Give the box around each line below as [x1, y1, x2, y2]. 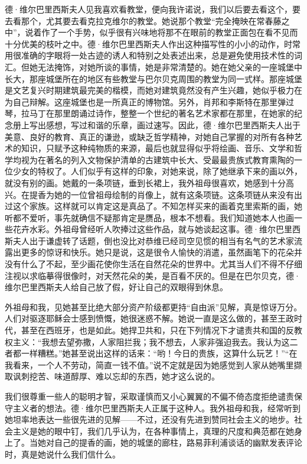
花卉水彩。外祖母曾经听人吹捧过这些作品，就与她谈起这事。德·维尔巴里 [12, 223, 292, 235]
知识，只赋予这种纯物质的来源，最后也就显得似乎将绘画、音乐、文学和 [21, 142, 294, 154]
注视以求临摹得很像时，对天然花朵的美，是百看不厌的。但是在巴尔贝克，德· [5, 269, 301, 281]
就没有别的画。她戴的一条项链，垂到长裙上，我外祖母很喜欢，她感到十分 [5, 176, 286, 189]
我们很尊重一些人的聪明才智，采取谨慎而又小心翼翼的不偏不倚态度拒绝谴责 [5, 390, 294, 402]
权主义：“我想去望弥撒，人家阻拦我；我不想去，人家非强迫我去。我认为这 [5, 335, 290, 348]
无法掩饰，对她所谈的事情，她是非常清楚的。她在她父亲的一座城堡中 [37, 60, 302, 73]
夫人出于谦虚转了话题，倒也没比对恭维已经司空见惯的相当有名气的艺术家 [12, 234, 294, 246]
